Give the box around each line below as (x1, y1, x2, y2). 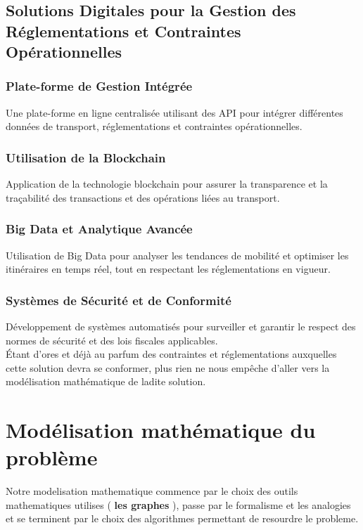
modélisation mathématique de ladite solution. (6, 374, 206, 389)
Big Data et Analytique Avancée (6, 220, 193, 238)
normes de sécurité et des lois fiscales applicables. (6, 332, 218, 347)
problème (6, 443, 98, 472)
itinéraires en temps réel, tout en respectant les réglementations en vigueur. (6, 261, 331, 276)
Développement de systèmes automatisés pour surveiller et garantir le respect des (6, 319, 356, 333)
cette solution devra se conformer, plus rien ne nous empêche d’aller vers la (6, 360, 330, 375)
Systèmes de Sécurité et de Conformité (6, 291, 231, 309)
